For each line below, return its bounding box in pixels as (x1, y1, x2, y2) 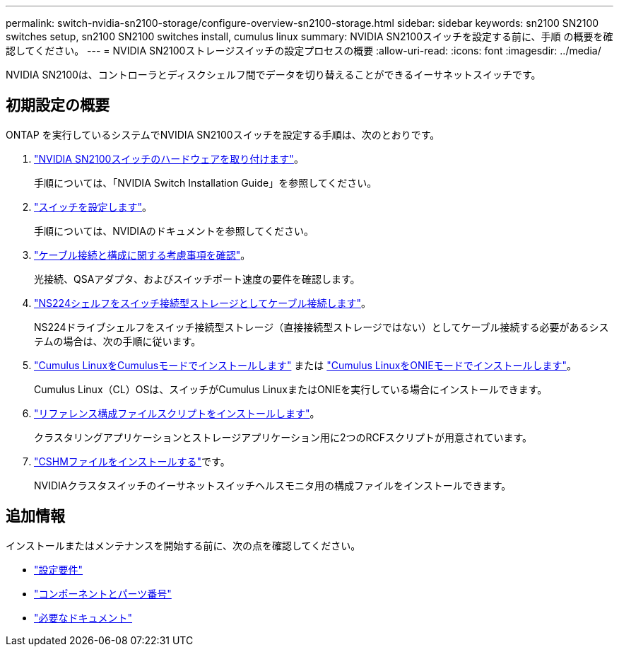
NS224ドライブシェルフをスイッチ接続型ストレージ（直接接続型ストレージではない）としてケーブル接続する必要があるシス (34, 320, 609, 333)
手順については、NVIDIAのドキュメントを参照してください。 (34, 224, 314, 237)
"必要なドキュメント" (34, 611, 133, 624)
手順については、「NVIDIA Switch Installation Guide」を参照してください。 (34, 176, 377, 189)
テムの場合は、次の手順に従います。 (34, 334, 201, 347)
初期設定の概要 (6, 96, 110, 115)
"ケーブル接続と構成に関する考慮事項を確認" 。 (34, 248, 251, 261)
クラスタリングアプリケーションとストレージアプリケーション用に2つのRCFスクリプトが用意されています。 (34, 431, 533, 443)
